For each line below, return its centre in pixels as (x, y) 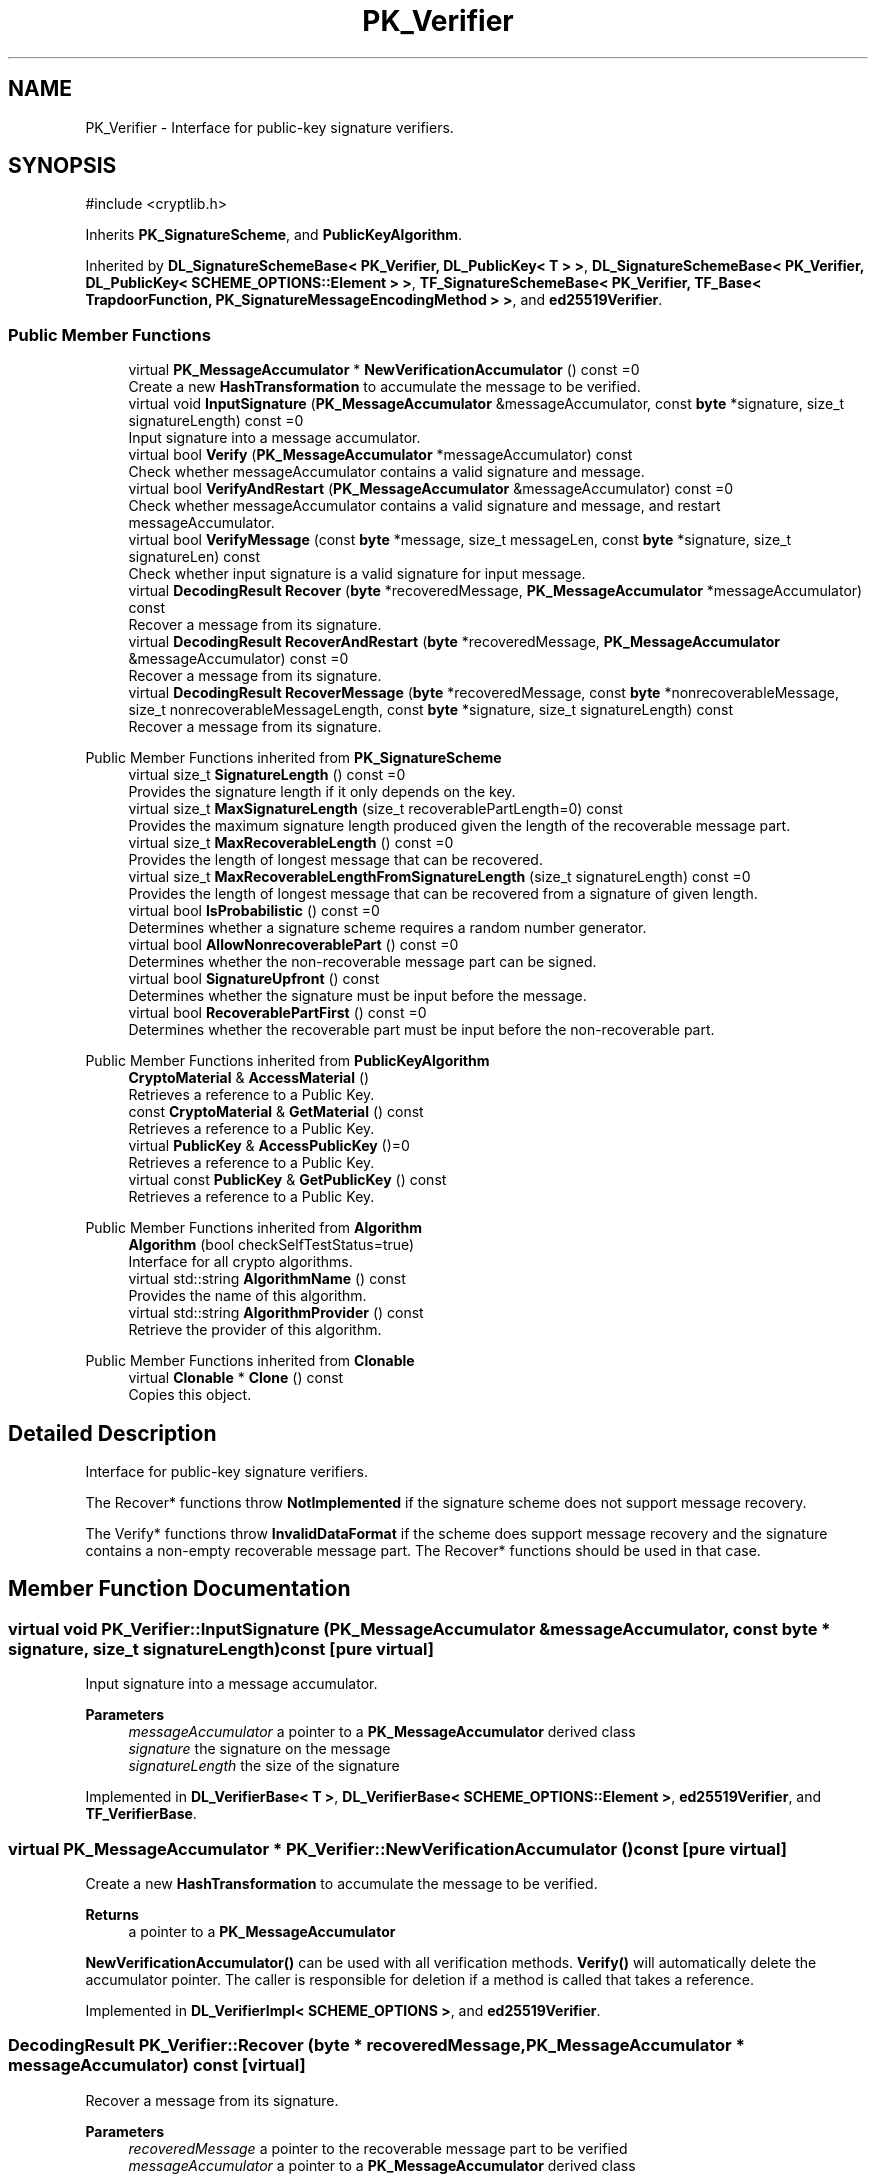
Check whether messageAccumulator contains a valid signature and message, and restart (424, 506)
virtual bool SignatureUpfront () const (254, 979)
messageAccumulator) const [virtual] (157, 2065)
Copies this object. (190, 1395)
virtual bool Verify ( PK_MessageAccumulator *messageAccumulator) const (380, 455)
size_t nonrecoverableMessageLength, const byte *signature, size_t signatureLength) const (431, 710)
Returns (112, 1914)
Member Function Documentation (179, 1589)
